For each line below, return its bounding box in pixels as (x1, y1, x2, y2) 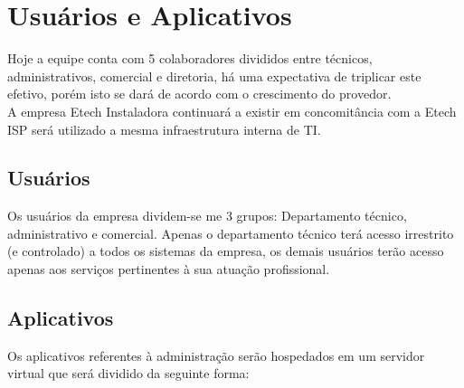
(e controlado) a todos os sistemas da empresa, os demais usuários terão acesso (7, 241, 444, 260)
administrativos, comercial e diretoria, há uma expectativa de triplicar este (7, 66, 421, 85)
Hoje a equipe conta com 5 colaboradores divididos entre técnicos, (7, 49, 373, 68)
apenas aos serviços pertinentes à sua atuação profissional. (7, 260, 330, 279)
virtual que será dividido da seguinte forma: (7, 364, 250, 383)
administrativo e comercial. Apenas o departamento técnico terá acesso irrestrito (7, 223, 454, 242)
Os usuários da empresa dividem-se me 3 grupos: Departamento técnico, (7, 206, 407, 225)
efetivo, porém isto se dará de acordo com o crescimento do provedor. (7, 84, 392, 103)
